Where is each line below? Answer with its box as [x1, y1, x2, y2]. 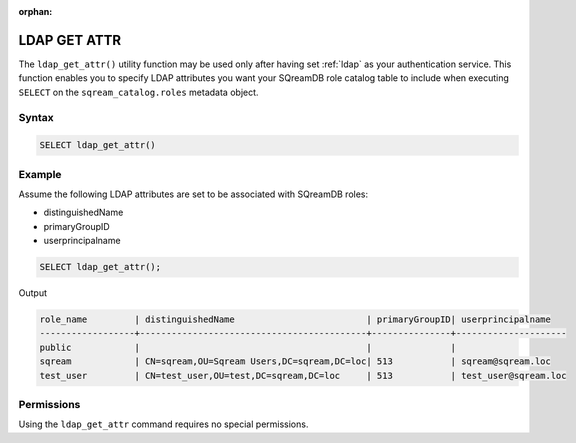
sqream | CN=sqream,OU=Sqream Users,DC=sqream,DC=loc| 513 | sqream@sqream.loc [39, 356, 552, 367]
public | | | [39, 341, 457, 353]
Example [18, 167, 62, 181]
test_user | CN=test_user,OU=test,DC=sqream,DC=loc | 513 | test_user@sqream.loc [39, 370, 567, 381]
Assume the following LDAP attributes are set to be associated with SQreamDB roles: [18, 188, 369, 200]
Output [18, 287, 47, 299]
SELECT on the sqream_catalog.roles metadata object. [18, 86, 259, 98]
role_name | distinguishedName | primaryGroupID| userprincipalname [39, 314, 552, 325]
